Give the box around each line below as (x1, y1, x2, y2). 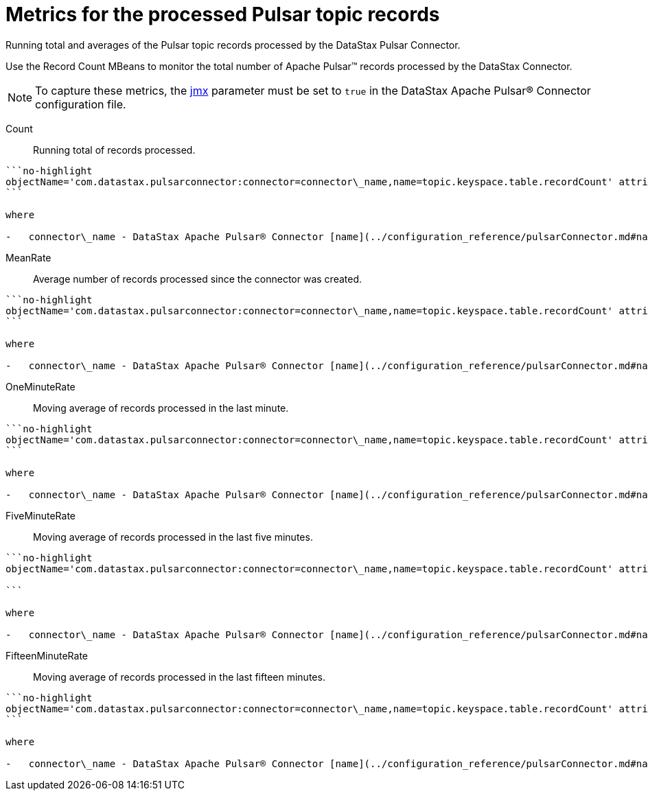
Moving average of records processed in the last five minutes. (33, 530, 313, 543)
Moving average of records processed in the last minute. (33, 401, 289, 414)
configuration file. (35, 97, 126, 111)
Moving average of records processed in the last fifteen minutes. (33, 670, 325, 683)
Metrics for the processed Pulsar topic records (5, 3, 440, 26)
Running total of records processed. (33, 143, 196, 156)
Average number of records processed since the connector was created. (33, 272, 362, 285)
